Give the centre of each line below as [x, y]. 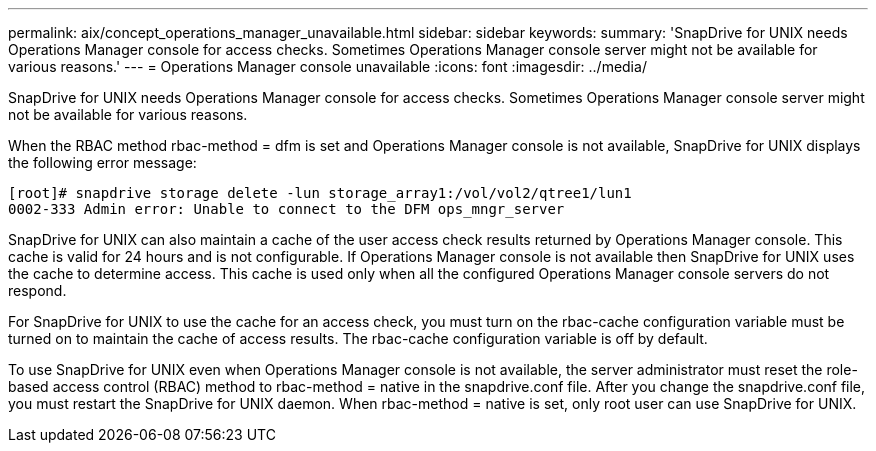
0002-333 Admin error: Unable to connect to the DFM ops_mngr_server [286, 209]
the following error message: [102, 162]
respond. [37, 290]
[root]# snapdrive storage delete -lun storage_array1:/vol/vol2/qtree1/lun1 [320, 193]
